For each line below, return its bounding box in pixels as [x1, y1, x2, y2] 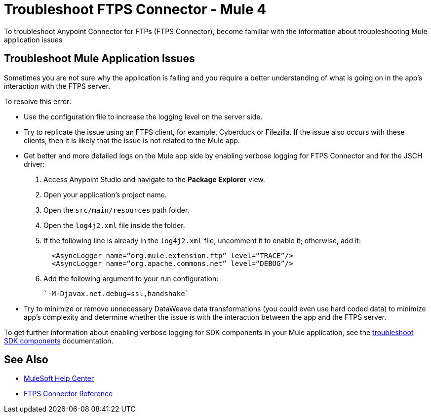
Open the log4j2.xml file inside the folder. [43, 221, 185, 229]
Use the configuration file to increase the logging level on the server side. [24, 112, 263, 121]
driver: [24, 159, 45, 168]
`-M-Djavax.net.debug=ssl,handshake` [43, 289, 190, 298]
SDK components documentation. [4, 336, 114, 345]
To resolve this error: [4, 97, 72, 106]
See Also [4, 353, 48, 366]
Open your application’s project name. [43, 190, 167, 199]
